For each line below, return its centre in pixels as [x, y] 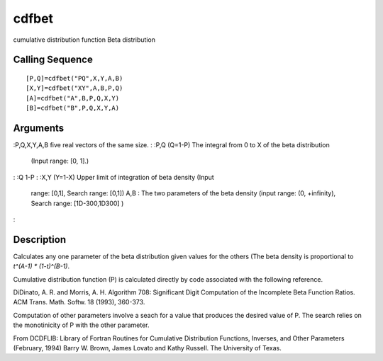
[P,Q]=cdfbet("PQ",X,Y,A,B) [74, 78]
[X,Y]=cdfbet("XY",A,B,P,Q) [74, 88]
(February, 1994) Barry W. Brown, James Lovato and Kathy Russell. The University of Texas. [147, 348]
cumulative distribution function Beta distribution [84, 40]
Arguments [39, 128]
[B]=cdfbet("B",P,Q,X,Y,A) [73, 108]
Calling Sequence [53, 60]
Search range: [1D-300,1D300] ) [77, 203]
